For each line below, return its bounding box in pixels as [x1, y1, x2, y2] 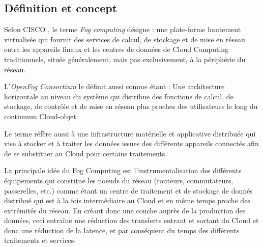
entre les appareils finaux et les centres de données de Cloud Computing [4, 44, 229, 54]
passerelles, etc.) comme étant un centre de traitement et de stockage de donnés [4, 185, 253, 196]
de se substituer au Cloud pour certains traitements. [4, 148, 167, 158]
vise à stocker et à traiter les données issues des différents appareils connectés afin [4, 138, 259, 149]
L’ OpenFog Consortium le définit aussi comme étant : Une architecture [4, 81, 225, 92]
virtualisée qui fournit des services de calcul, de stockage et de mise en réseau [4, 34, 245, 44]
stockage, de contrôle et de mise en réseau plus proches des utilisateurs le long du [4, 101, 258, 112]
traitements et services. [4, 235, 76, 245]
